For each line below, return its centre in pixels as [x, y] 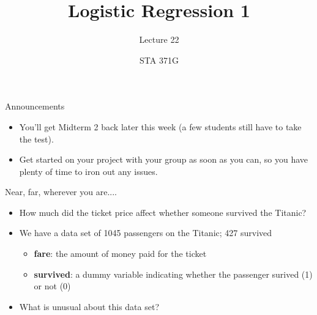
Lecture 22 [159, 39]
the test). [36, 139]
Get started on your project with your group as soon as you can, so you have [164, 159]
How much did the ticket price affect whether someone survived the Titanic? [163, 212]
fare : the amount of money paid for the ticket [120, 254]
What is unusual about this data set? [89, 306]
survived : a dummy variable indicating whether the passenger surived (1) [173, 274]
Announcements [35, 106]
